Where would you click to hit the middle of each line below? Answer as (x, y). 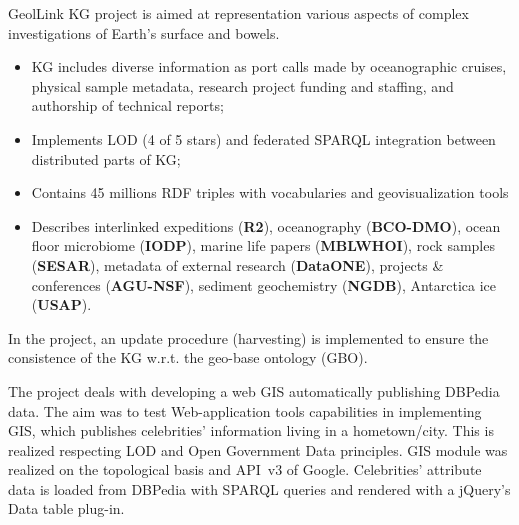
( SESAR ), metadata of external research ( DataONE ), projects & (237, 264)
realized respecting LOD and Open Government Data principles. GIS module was (258, 449)
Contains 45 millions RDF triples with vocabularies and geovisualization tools (270, 192)
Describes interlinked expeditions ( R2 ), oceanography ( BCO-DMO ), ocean (266, 225)
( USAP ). (61, 304)
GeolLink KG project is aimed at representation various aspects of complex (238, 13)
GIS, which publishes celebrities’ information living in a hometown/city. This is (251, 430)
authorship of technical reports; (127, 105)
